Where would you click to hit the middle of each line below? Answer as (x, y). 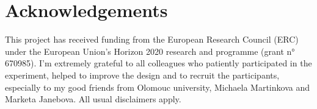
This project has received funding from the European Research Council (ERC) (152, 39)
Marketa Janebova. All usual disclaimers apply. (93, 99)
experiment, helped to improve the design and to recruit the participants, (142, 75)
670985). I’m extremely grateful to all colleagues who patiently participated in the (158, 63)
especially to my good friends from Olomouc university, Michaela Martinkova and (157, 87)
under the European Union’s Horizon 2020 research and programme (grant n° (150, 51)
